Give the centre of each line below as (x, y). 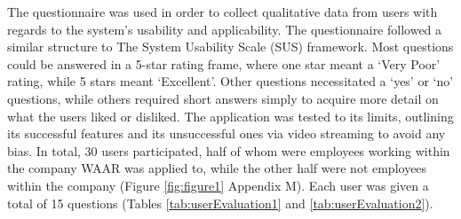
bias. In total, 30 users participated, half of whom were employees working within (229, 150)
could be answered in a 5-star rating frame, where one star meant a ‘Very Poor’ (224, 63)
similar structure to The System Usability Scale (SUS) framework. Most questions (230, 47)
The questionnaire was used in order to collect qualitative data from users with (223, 12)
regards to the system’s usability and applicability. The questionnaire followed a (225, 29)
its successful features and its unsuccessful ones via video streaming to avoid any (227, 133)
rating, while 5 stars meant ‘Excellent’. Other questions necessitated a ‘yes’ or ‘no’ (230, 81)
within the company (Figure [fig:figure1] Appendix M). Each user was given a (218, 185)
